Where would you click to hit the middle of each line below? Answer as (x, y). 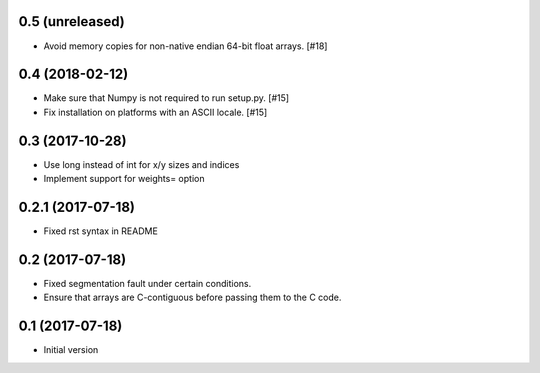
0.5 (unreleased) (71, 21)
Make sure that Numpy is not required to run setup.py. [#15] (166, 98)
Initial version (71, 350)
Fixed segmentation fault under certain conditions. (147, 283)
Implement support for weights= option (124, 179)
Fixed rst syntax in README (101, 231)
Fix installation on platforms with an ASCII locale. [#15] (155, 112)
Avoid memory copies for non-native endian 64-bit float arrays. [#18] (185, 46)
